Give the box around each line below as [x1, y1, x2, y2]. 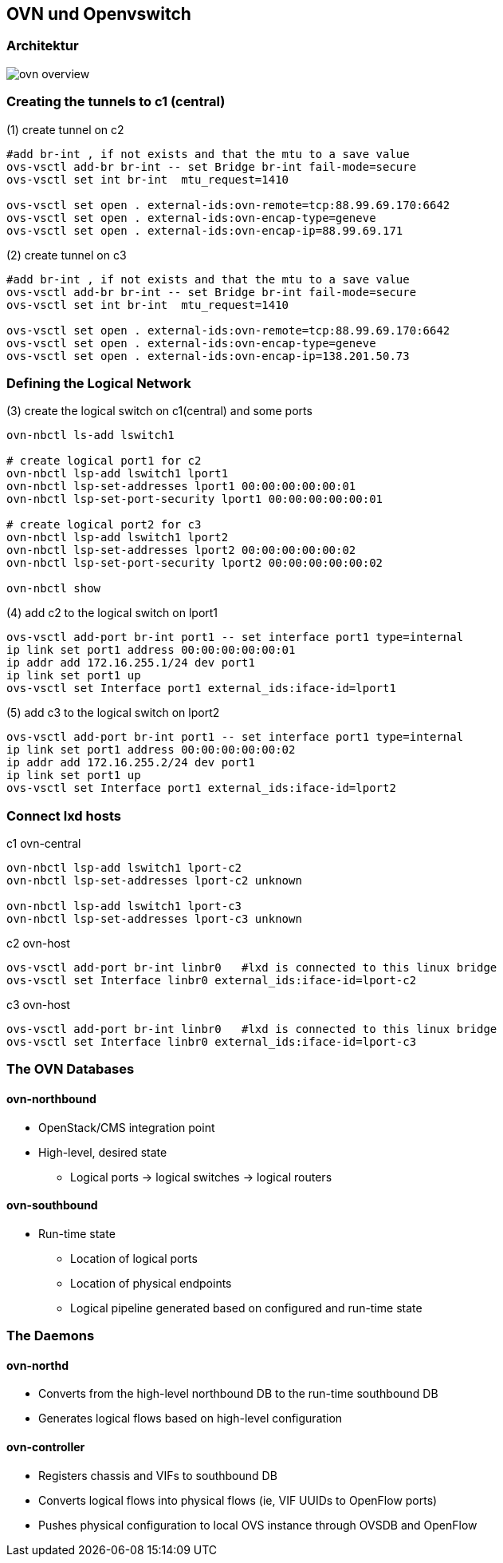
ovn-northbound [6, 1092, 96, 1106]
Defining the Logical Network [6, 374, 191, 391]
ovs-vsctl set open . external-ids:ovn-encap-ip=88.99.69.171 [6, 224, 403, 237]
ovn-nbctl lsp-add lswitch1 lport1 [6, 467, 229, 481]
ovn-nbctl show [6, 582, 101, 596]
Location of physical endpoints [70, 1276, 232, 1290]
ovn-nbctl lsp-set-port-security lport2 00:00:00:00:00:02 [6, 556, 383, 570]
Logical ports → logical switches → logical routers [70, 1169, 332, 1184]
